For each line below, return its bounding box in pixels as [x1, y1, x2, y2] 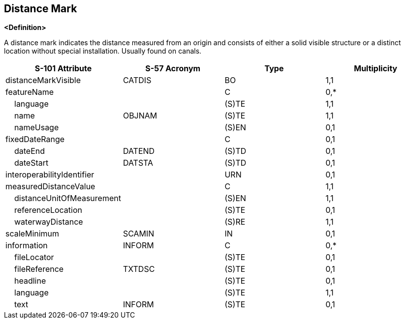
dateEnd [14, 146, 45, 156]
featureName [5, 87, 54, 97]
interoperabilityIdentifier [5, 170, 94, 180]
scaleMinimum [5, 229, 60, 239]
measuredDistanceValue [5, 181, 95, 192]
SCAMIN [123, 229, 155, 239]
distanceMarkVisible [5, 75, 81, 86]
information [5, 240, 48, 251]
